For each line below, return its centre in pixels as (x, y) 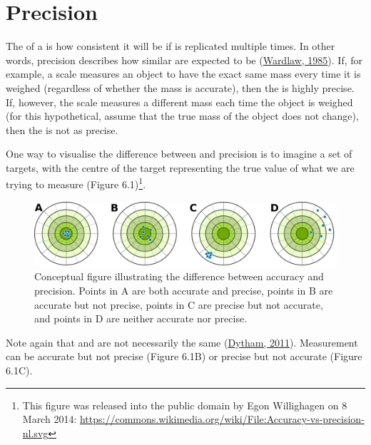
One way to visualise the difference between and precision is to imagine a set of (179, 154)
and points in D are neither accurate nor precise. (141, 318)
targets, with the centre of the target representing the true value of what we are (180, 167)
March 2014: (50, 419)
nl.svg (35, 433)
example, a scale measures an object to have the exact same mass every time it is (183, 74)
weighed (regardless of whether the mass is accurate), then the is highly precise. (180, 87)
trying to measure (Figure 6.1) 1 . (76, 183)
